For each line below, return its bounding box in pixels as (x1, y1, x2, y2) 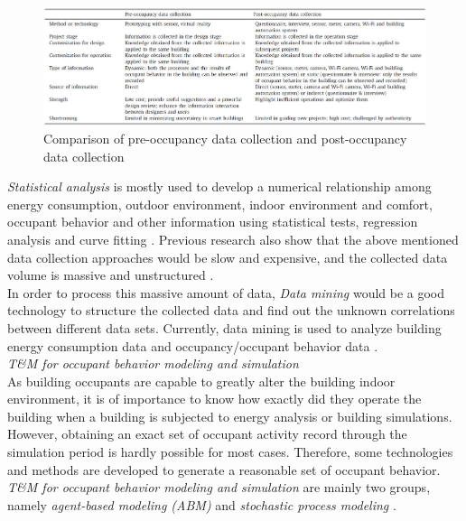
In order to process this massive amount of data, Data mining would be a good (7, 283, 445, 302)
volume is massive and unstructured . (7, 265, 214, 284)
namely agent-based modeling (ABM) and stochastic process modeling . (7, 495, 396, 514)
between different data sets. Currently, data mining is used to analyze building (7, 318, 442, 337)
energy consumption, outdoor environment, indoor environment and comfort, (7, 194, 433, 213)
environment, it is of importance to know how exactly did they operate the (7, 389, 422, 408)
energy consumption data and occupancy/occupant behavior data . (7, 336, 378, 355)
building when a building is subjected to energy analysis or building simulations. (7, 406, 452, 425)
